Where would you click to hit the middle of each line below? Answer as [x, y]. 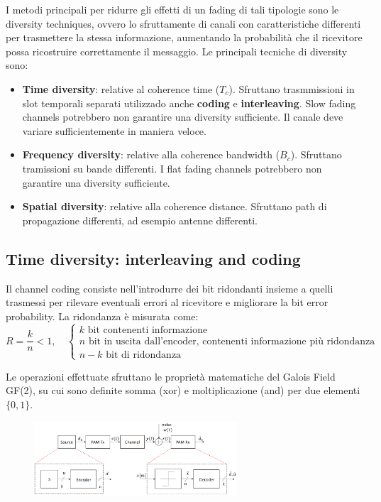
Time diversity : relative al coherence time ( [121, 88]
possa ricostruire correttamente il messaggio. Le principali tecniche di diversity [177, 51]
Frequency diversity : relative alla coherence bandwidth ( [151, 154]
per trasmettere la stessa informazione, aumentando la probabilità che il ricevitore [184, 37]
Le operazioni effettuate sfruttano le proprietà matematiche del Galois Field [171, 376]
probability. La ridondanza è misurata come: [102, 316]
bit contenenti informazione [148, 330]
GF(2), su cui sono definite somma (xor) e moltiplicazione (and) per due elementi [183, 390]
